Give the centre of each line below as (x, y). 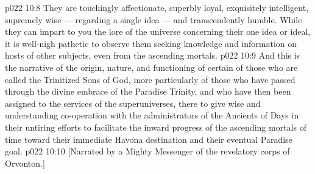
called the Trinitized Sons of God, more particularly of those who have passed (150, 79)
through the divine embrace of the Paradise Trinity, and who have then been (148, 91)
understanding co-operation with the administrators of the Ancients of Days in (152, 115)
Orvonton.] (25, 163)
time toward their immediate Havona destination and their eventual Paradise (149, 139)
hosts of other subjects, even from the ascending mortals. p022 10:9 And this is (153, 55)
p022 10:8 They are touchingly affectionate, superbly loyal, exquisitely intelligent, (157, 7)
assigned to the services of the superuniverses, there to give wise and (133, 103)
